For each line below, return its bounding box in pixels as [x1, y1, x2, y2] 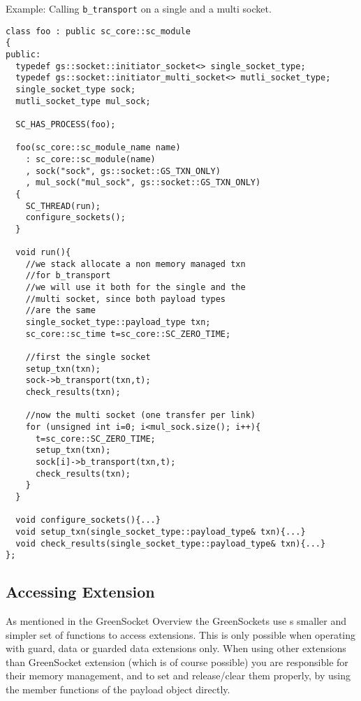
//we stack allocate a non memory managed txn [25, 259, 246, 269]
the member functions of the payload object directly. [6, 682, 230, 697]
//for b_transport [25, 270, 111, 281]
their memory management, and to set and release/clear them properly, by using [6, 668, 351, 683]
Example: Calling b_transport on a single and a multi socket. [6, 1, 272, 15]
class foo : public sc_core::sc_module [6, 26, 191, 36]
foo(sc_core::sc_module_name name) [15, 143, 181, 153]
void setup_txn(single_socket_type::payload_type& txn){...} [15, 526, 306, 537]
